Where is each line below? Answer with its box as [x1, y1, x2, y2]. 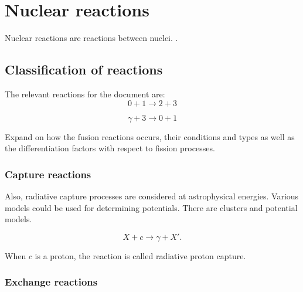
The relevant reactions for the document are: [5, 87, 165, 100]
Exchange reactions [5, 274, 98, 289]
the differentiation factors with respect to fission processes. [5, 142, 215, 154]
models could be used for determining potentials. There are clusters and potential [5, 201, 298, 213]
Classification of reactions [5, 60, 163, 79]
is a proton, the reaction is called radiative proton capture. [35, 249, 246, 262]
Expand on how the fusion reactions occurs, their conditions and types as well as [5, 130, 295, 142]
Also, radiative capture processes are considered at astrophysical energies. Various [5, 189, 299, 202]
